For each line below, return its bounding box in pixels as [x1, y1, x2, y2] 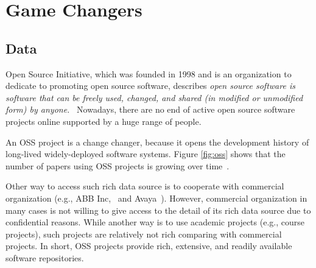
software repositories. [5, 251, 84, 264]
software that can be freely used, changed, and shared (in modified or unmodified [5, 91, 303, 104]
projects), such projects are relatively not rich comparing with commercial [5, 227, 282, 240]
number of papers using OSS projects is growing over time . [5, 159, 230, 172]
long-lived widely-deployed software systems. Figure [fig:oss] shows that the [5, 147, 286, 160]
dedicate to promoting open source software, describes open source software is [5, 79, 295, 92]
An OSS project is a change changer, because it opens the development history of [5, 135, 309, 148]
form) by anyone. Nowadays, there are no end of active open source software [5, 103, 295, 116]
